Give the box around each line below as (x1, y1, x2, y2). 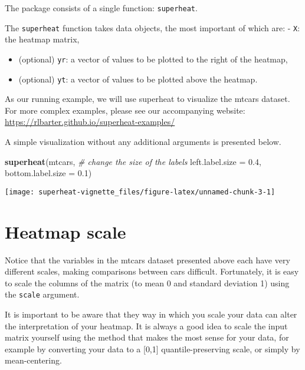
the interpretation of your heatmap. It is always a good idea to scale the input (5, 319, 288, 332)
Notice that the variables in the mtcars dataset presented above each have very (5, 253, 290, 266)
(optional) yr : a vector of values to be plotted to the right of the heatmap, (18, 52, 288, 65)
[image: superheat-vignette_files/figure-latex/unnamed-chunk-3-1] (5, 187, 276, 196)
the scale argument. (5, 288, 80, 300)
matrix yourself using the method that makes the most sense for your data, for (5, 331, 289, 343)
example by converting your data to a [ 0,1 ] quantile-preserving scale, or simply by (5, 342, 300, 355)
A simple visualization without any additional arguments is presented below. (5, 136, 281, 147)
